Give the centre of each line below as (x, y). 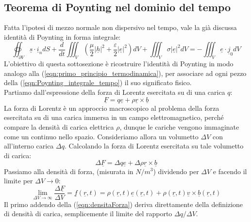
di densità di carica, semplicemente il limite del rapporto (88, 214)
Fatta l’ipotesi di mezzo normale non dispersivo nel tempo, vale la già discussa (120, 27)
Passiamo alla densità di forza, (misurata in (69, 171)
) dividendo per (176, 171)
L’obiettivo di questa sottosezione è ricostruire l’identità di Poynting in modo (119, 64)
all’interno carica (29, 146)
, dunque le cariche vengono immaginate (179, 126)
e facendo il (230, 171)
